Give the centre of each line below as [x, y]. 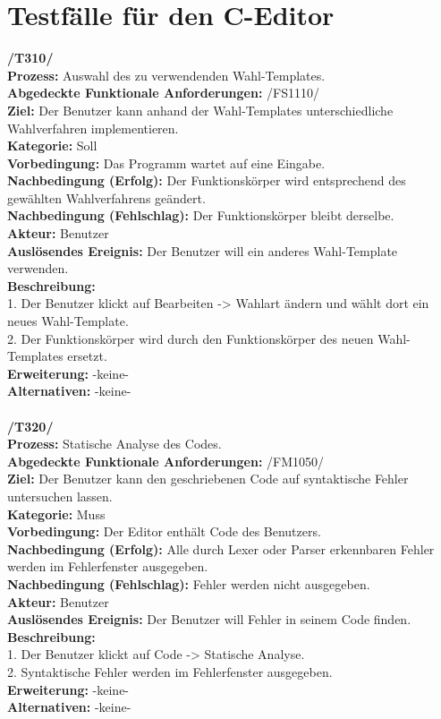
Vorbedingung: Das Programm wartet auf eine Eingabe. [166, 163]
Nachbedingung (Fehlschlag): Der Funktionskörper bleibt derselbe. [201, 215]
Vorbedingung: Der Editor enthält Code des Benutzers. [164, 531]
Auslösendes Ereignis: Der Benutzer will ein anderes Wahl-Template [203, 250]
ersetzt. [87, 356]
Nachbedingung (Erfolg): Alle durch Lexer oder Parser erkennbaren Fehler [221, 548]
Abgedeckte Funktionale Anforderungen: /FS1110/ [163, 93]
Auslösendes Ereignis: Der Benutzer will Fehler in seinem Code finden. [209, 619]
